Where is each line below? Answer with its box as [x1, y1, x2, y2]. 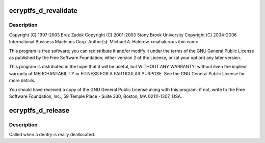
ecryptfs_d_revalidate [9, 6, 78, 15]
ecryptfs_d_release [9, 106, 70, 114]
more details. [9, 78, 36, 84]
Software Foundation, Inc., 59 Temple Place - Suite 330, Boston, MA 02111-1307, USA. [9, 93, 183, 99]
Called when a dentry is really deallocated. [9, 132, 96, 138]
